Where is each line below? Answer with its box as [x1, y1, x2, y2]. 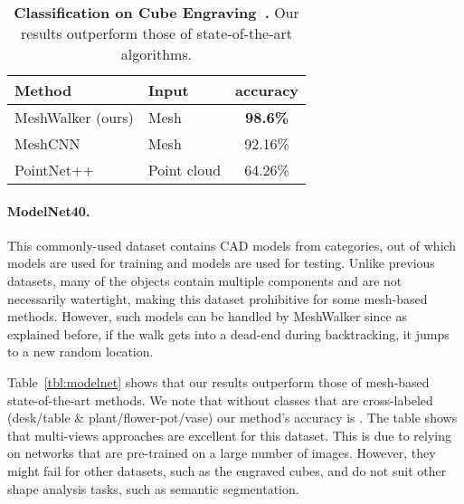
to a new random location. [7, 342, 154, 361]
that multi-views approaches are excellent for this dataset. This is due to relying [7, 425, 451, 444]
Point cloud [147, 159, 222, 180]
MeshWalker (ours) [14, 107, 134, 128]
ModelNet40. [7, 201, 90, 220]
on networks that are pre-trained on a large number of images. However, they [7, 443, 436, 462]
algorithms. [120, 43, 193, 64]
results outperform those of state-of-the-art [20, 23, 293, 43]
